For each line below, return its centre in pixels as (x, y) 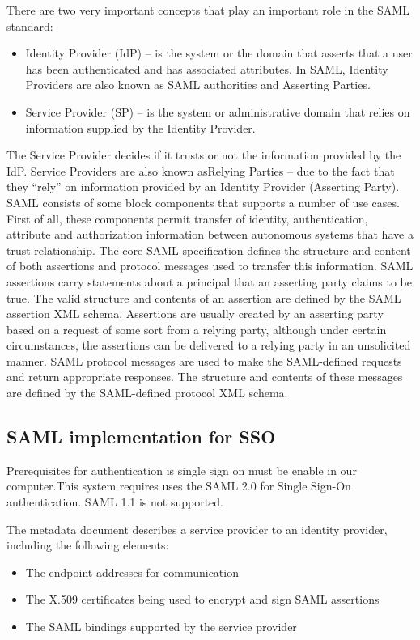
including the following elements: (88, 545)
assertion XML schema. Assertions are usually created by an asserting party (195, 314)
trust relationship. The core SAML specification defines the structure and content (209, 250)
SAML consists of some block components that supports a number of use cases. (203, 202)
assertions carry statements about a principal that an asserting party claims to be (209, 281)
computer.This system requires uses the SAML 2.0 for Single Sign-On (179, 486)
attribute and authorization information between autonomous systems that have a (210, 234)
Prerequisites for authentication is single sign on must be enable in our (182, 470)
